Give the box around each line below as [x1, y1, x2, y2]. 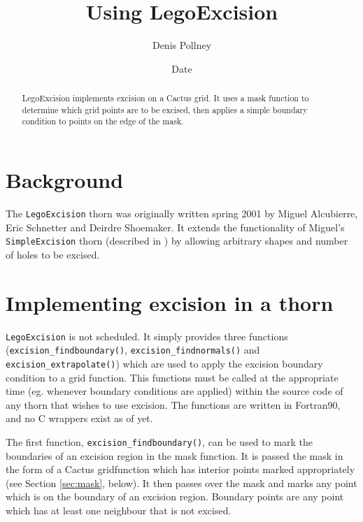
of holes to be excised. [6, 247, 100, 261]
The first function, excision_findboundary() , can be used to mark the [6, 434, 313, 449]
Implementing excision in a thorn [6, 288, 334, 317]
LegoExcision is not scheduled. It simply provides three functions [6, 328, 288, 343]
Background [6, 166, 124, 194]
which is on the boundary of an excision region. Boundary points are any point [6, 489, 344, 504]
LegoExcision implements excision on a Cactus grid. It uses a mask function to [22, 92, 309, 104]
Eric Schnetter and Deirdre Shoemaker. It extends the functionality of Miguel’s [6, 219, 345, 234]
